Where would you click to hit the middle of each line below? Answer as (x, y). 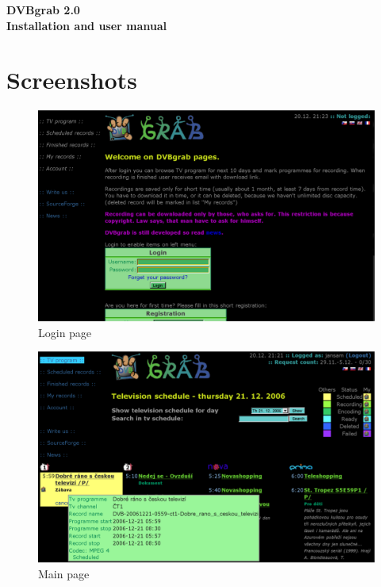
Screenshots (72, 80)
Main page (64, 573)
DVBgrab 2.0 (43, 10)
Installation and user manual (87, 25)
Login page (65, 332)
